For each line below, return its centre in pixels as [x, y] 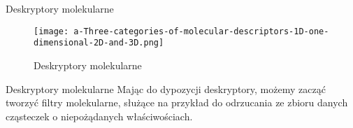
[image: [51, 31]
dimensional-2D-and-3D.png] [99, 43]
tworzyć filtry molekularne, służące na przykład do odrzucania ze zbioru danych [177, 102]
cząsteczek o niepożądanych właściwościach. [99, 116]
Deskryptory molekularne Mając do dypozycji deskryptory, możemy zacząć [166, 88]
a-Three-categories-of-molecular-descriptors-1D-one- [201, 31]
